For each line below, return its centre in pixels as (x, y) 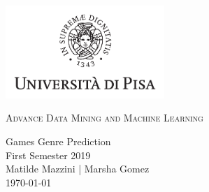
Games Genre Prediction (58, 141)
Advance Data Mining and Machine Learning (104, 118)
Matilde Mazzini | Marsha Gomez (78, 169)
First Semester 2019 (48, 155)
